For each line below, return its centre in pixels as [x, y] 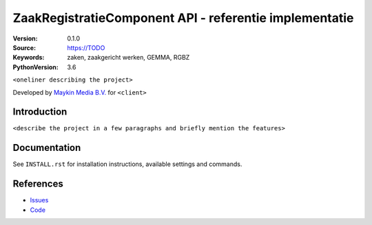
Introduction [40, 112]
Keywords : [29, 58]
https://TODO [86, 47]
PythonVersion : [35, 67]
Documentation [47, 148]
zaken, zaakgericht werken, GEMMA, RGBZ [128, 58]
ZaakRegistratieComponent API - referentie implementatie [183, 18]
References [38, 184]
